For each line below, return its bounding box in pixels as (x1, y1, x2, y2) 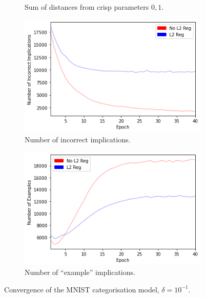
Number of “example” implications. (25, 267, 135, 278)
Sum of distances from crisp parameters (25, 2, 149, 12)
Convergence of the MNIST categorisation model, (4, 284, 159, 294)
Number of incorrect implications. (25, 134, 131, 145)
